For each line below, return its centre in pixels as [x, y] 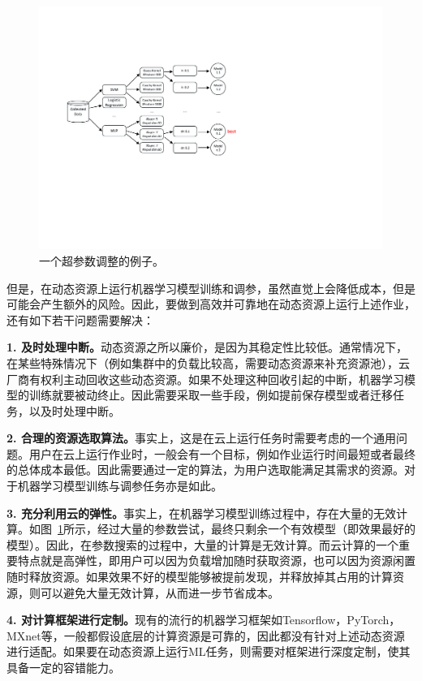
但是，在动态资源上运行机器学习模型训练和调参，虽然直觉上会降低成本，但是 [211, 288]
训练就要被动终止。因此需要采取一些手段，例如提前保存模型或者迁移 [211, 395]
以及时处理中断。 [74, 410]
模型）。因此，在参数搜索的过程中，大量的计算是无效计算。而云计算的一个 [202, 544]
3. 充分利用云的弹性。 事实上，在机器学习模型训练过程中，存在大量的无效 [201, 513]
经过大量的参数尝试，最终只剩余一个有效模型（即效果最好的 [256, 529]
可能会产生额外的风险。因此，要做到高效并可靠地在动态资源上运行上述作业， [211, 304]
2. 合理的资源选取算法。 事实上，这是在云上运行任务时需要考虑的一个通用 [201, 438]
